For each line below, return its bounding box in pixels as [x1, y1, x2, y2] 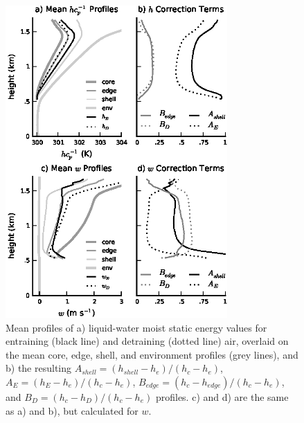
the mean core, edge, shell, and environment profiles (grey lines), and [6, 347, 298, 361]
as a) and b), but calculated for [6, 403, 138, 417]
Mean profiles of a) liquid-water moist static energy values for [6, 320, 267, 334]
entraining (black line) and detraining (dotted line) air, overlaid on [6, 334, 289, 348]
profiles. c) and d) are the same [155, 390, 289, 404]
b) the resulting [6, 361, 72, 375]
